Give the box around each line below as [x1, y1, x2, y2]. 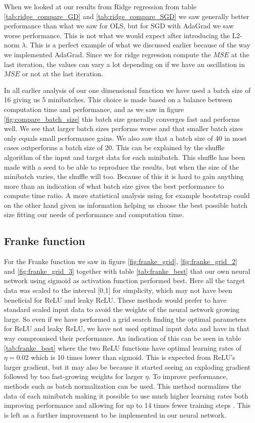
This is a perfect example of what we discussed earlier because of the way [30, 40, 251, 50]
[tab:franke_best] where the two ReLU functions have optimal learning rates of [4, 342, 241, 353]
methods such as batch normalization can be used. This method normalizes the [4, 380, 241, 391]
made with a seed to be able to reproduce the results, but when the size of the [4, 161, 239, 172]
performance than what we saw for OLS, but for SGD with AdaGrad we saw [4, 21, 234, 31]
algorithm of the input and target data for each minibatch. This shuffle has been [4, 152, 245, 162]
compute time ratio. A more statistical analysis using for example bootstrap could [4, 190, 250, 200]
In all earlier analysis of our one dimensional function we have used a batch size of [4, 85, 251, 95]
